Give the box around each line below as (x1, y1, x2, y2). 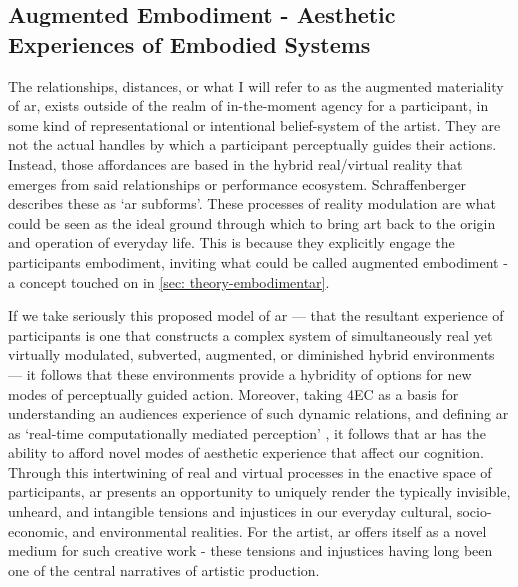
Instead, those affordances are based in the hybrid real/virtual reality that (8, 153, 463, 174)
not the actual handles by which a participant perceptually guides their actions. (8, 134, 497, 155)
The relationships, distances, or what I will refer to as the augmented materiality (8, 75, 504, 96)
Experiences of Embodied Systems (8, 28, 371, 59)
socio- (456, 501, 492, 522)
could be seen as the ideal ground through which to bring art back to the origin (8, 212, 496, 233)
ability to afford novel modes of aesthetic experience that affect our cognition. (8, 442, 484, 463)
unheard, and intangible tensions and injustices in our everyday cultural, (8, 501, 453, 522)
